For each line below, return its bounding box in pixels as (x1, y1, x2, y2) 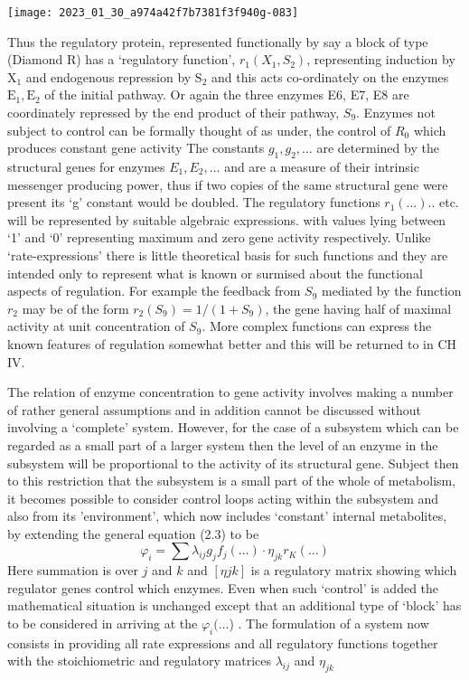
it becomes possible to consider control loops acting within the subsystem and (7, 488, 439, 507)
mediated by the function (322, 281, 462, 300)
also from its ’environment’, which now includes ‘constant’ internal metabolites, (7, 506, 447, 525)
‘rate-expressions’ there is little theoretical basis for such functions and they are (7, 245, 448, 264)
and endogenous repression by (25, 67, 192, 86)
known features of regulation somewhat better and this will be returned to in (7, 334, 434, 353)
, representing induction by (306, 50, 455, 69)
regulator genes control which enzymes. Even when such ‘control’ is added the (7, 578, 439, 597)
